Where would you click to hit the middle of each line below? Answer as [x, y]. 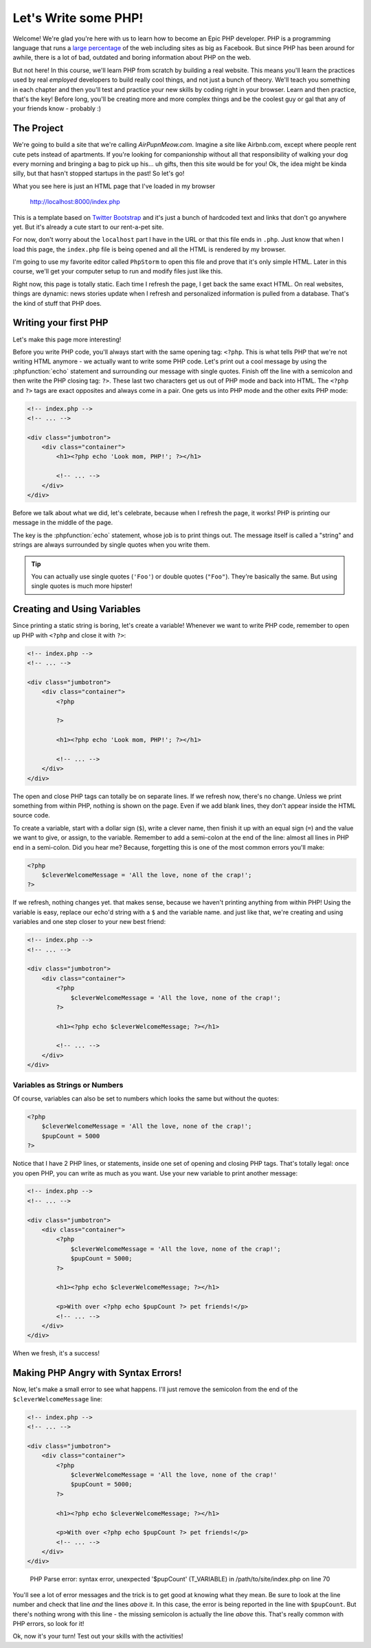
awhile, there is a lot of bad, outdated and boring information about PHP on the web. [132, 58]
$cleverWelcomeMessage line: [58, 1399]
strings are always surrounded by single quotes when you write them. [111, 545]
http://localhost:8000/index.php [75, 202]
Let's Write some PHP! [78, 18]
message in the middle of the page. [63, 523]
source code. [32, 815]
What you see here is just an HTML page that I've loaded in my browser [114, 186]
